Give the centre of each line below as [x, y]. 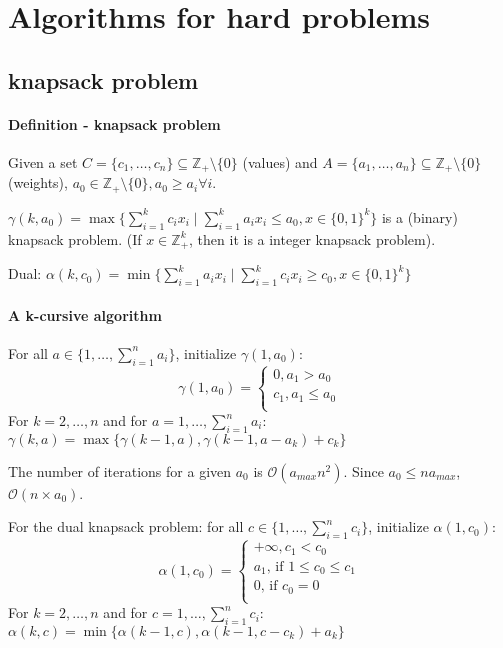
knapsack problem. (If [75, 238]
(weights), [38, 182]
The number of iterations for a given [120, 470]
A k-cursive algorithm [85, 314]
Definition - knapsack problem [114, 123]
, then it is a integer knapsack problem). [312, 238]
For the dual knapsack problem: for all [126, 526]
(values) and [280, 161]
